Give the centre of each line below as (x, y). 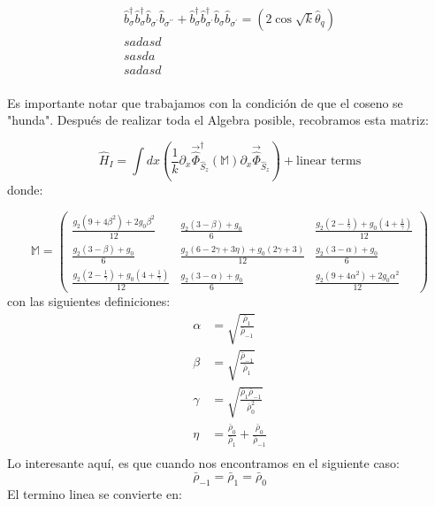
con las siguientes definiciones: (89, 301)
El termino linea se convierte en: (95, 493)
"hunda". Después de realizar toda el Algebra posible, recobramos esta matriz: (218, 120)
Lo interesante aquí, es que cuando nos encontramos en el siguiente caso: (204, 463)
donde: (25, 189)
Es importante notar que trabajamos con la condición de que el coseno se (205, 102)
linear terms (328, 161)
